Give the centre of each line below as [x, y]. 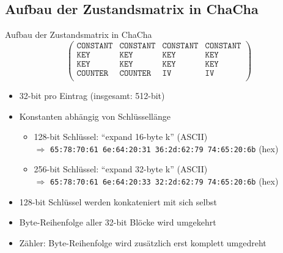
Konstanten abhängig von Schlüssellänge [95, 116]
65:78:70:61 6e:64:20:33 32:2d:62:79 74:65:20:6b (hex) [164, 181]
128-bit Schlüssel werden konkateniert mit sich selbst [118, 201]
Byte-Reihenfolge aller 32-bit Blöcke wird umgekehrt [118, 222]
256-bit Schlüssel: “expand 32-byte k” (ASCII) [121, 169]
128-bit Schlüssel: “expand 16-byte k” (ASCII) [121, 137]
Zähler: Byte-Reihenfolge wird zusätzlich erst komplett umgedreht [143, 242]
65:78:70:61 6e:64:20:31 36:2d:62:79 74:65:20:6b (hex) [164, 148]
